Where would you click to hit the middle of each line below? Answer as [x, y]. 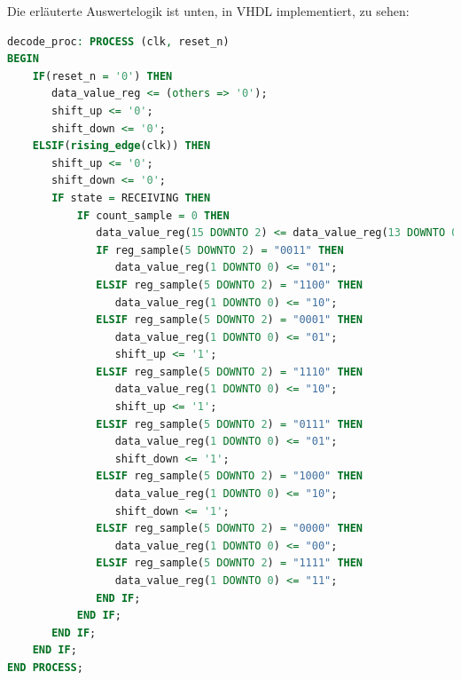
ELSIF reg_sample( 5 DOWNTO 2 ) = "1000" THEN [230, 476]
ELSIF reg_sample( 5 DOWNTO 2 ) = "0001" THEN [230, 320]
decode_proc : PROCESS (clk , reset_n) [118, 41]
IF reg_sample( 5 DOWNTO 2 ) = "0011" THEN [220, 250]
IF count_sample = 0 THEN [153, 215]
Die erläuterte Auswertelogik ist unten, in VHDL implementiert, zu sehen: [208, 11]
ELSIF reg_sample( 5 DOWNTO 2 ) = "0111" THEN [230, 424]
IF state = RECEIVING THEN [131, 198]
